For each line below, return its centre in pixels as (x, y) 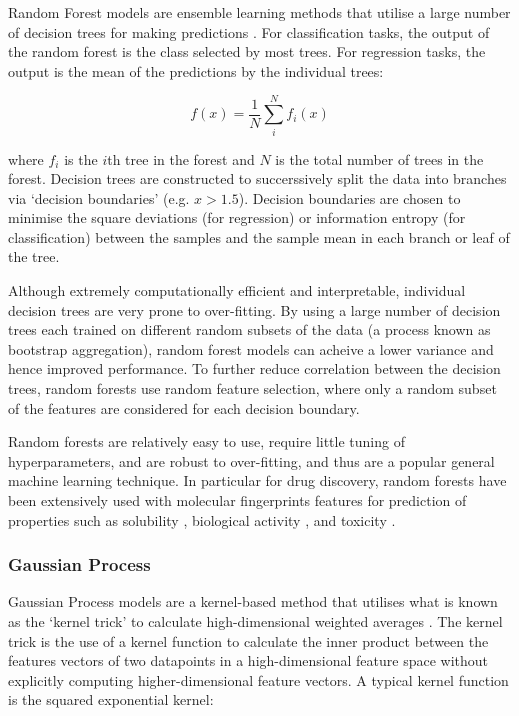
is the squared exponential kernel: (111, 699)
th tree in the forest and (181, 158)
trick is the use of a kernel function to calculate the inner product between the (248, 640)
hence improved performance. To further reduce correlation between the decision (254, 368)
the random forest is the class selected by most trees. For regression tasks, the (247, 51)
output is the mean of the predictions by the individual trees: (196, 70)
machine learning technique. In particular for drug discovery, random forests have (257, 480)
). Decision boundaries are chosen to (349, 197)
